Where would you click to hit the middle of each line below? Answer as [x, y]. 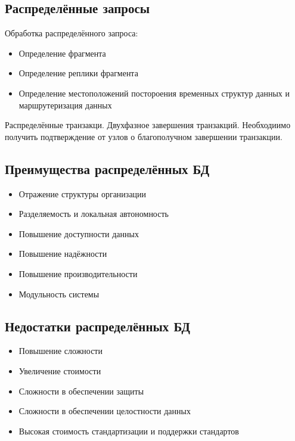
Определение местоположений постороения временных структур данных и [154, 93]
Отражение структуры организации [83, 193]
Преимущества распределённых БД [107, 168]
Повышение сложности [60, 351]
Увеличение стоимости [60, 370]
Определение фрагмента [62, 53]
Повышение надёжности [63, 254]
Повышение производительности [78, 273]
